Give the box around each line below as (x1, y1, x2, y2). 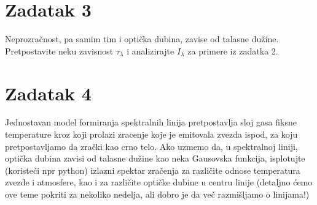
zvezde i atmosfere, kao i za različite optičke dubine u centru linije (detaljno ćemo (5, 176, 313, 188)
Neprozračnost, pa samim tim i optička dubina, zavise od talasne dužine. (5, 32, 279, 45)
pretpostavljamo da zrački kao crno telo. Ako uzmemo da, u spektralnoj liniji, (5, 140, 298, 152)
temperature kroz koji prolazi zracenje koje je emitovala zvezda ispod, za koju (5, 128, 298, 141)
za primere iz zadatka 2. (187, 44, 278, 57)
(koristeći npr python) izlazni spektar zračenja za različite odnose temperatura (5, 163, 300, 176)
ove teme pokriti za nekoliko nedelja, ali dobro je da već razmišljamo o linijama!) (5, 188, 310, 200)
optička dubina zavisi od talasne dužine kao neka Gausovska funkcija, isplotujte (5, 152, 305, 165)
